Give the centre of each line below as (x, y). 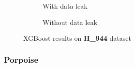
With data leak (65, 6)
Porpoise (21, 59)
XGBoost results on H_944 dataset (77, 38)
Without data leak (70, 22)
